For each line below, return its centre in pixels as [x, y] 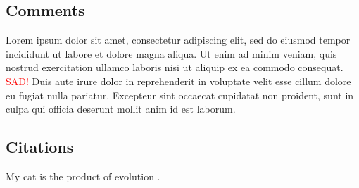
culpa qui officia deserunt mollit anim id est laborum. [121, 109]
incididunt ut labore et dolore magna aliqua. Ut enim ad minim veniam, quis [171, 53]
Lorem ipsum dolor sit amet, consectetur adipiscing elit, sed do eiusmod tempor [178, 40]
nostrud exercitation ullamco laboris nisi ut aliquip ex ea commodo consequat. [175, 67]
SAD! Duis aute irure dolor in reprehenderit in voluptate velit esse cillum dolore [178, 81]
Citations [40, 147]
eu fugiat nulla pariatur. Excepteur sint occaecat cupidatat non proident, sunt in [180, 95]
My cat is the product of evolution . [83, 176]
